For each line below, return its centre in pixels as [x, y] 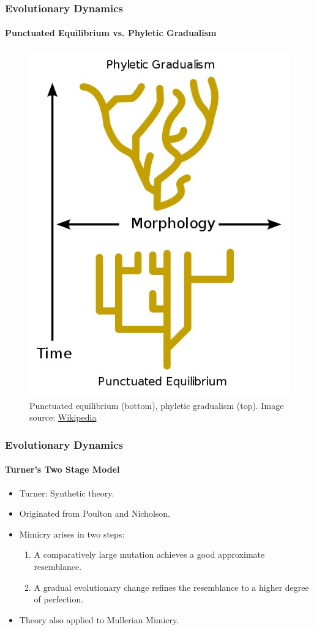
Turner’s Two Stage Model [62, 469]
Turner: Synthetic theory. [67, 493]
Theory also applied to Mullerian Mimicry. [99, 619]
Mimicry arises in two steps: [72, 534]
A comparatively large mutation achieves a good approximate [149, 554]
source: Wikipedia [63, 417]
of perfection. [59, 599]
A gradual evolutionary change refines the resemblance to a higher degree [171, 587]
